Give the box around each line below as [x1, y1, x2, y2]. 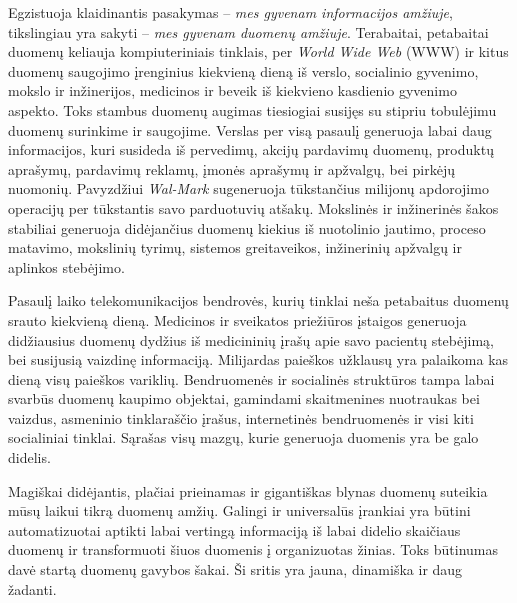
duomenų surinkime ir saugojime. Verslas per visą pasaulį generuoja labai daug [8, 119, 492, 140]
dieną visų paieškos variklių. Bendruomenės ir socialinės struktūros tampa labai [8, 368, 495, 389]
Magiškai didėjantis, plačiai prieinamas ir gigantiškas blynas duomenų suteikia [8, 480, 488, 501]
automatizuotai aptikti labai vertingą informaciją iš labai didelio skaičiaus [8, 519, 461, 540]
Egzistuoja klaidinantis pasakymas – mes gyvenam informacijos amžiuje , [8, 2, 453, 22]
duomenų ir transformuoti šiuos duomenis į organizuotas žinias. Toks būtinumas [8, 539, 499, 560]
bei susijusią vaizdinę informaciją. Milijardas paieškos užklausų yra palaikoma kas [8, 349, 509, 370]
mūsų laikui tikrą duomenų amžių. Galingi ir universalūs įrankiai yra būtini [8, 500, 471, 521]
